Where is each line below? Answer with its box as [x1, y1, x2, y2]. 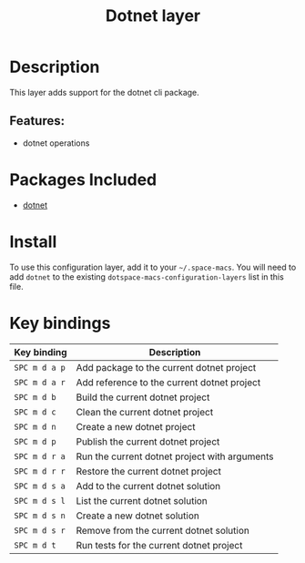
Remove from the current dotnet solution [76, 524, 250, 537]
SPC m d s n [14, 510, 66, 520]
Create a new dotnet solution [76, 509, 200, 522]
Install [9, 231, 57, 251]
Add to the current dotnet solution [76, 479, 221, 492]
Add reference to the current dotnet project [76, 375, 261, 388]
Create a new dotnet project [76, 420, 196, 433]
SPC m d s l [14, 496, 66, 506]
